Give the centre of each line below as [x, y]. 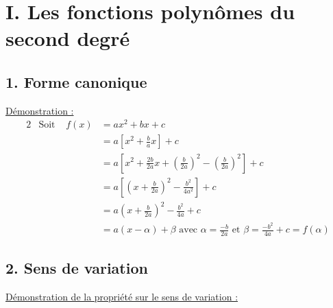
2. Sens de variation [77, 268]
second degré [68, 38]
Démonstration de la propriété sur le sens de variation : [122, 297]
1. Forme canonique [76, 81]
